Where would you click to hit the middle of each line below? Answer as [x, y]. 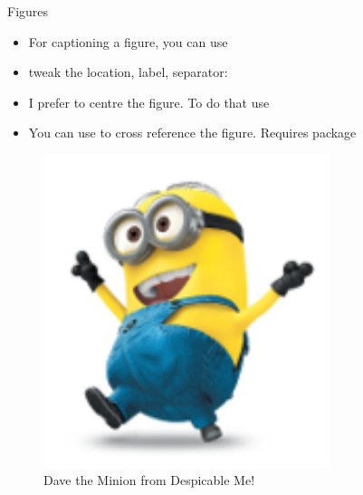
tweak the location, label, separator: [128, 72]
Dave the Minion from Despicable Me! [149, 480]
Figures [28, 11]
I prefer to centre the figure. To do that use [149, 102]
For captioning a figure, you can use [128, 41]
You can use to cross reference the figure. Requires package [192, 133]
